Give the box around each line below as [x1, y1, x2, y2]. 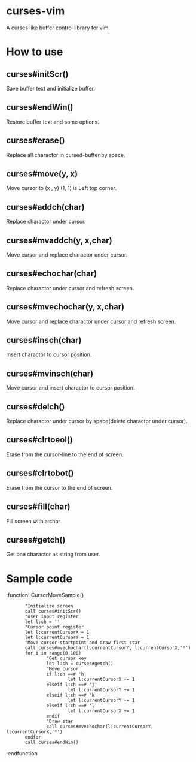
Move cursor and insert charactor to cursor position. [6, 384, 135, 391]
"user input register [24, 613, 79, 620]
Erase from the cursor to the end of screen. [6, 484, 113, 491]
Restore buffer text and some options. [6, 118, 100, 125]
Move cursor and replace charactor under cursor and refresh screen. [6, 318, 176, 325]
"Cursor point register [24, 624, 84, 630]
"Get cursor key [46, 655, 87, 662]
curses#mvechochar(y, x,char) [6, 302, 125, 312]
